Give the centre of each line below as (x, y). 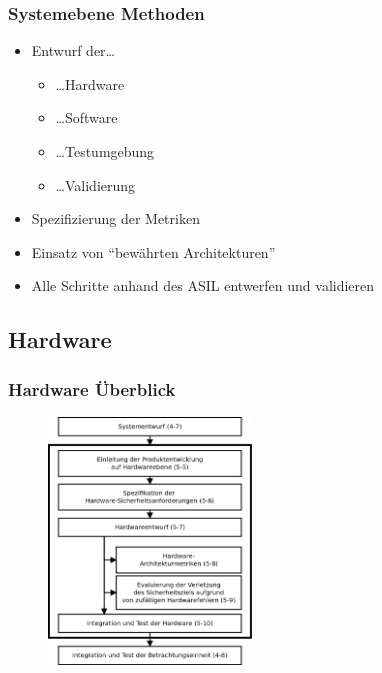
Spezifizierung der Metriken (115, 218)
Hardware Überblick (92, 388)
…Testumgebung (105, 151)
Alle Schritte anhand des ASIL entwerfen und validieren (203, 285)
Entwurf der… (73, 50)
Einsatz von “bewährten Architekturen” (153, 251)
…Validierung (95, 184)
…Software (86, 117)
